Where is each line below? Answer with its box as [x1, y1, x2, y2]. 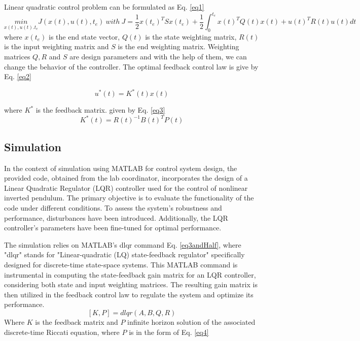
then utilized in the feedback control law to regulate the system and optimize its [4, 289, 254, 299]
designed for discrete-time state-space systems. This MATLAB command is [4, 259, 238, 269]
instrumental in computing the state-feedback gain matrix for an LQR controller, [4, 269, 256, 280]
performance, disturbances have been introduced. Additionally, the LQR [4, 212, 228, 223]
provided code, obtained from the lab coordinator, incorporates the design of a [4, 173, 248, 183]
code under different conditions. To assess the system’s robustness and [4, 202, 222, 213]
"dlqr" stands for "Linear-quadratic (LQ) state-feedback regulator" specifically [4, 249, 245, 260]
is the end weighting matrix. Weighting [118, 41, 239, 52]
